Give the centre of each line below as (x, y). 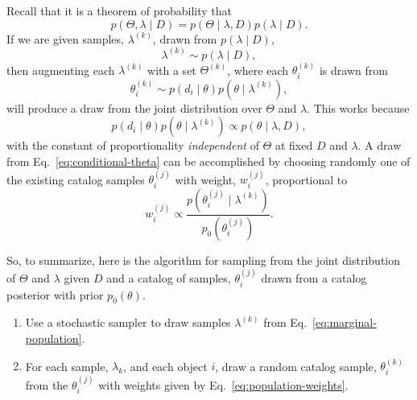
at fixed (294, 145)
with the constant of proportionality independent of (133, 145)
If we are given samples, (65, 38)
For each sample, (67, 366)
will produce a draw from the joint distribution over (134, 107)
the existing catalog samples (76, 179)
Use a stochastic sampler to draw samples (128, 322)
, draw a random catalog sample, (296, 366)
